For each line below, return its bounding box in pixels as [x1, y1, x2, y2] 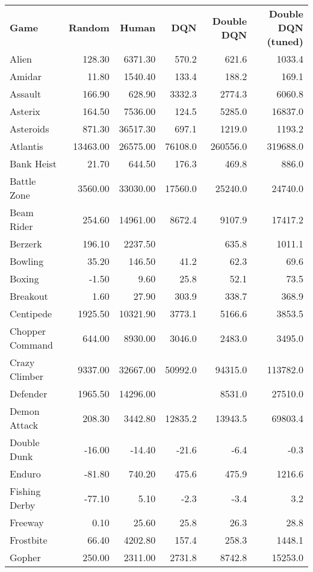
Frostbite [10, 533, 48, 547]
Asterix [10, 104, 40, 118]
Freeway [10, 515, 44, 529]
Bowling [10, 254, 44, 268]
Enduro [10, 467, 41, 480]
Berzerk [10, 237, 42, 250]
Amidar [10, 69, 42, 83]
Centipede [10, 306, 52, 320]
